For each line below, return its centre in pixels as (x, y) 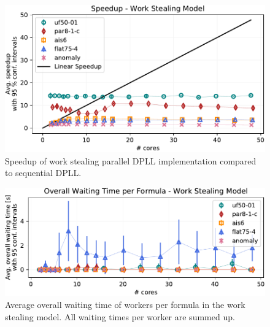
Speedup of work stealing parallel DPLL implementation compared (131, 160)
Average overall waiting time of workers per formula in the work (125, 305)
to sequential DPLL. (43, 173)
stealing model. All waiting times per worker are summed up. (120, 316)
